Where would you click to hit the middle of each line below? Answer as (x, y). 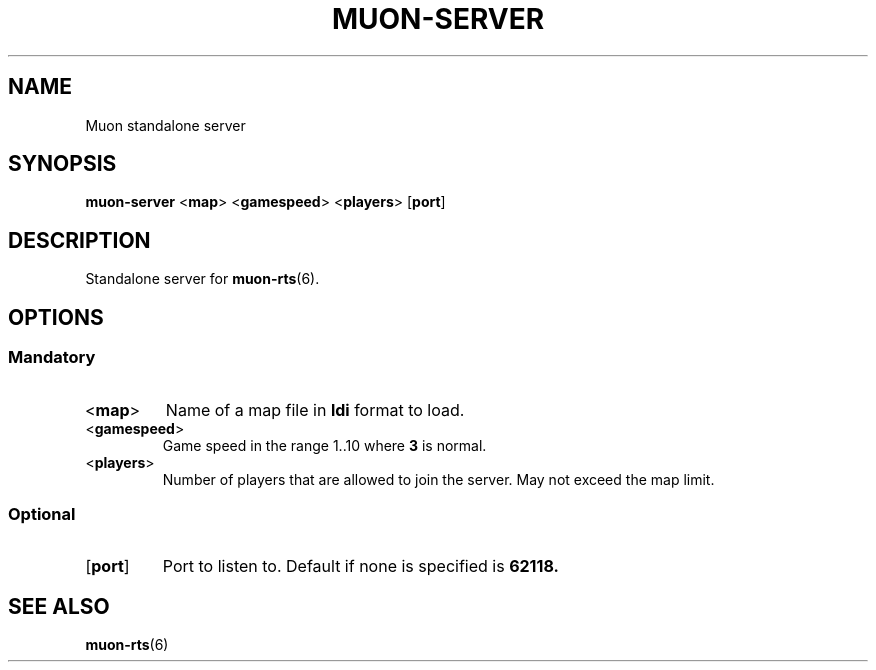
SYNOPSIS (62, 164)
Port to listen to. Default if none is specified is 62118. (360, 566)
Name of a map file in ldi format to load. (315, 409)
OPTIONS (56, 317)
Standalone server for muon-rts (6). (202, 279)
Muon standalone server (165, 125)
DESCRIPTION (79, 240)
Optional (42, 513)
